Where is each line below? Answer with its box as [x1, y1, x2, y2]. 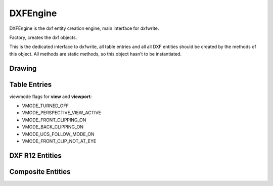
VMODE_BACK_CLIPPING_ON [22, 124, 83, 130]
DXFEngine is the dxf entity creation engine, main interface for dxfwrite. [9, 25, 159, 31]
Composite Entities [9, 167, 71, 176]
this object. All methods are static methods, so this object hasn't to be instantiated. [9, 51, 182, 57]
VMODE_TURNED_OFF [22, 103, 69, 109]
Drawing [9, 64, 37, 73]
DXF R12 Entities [9, 151, 62, 160]
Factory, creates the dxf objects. [9, 34, 77, 40]
